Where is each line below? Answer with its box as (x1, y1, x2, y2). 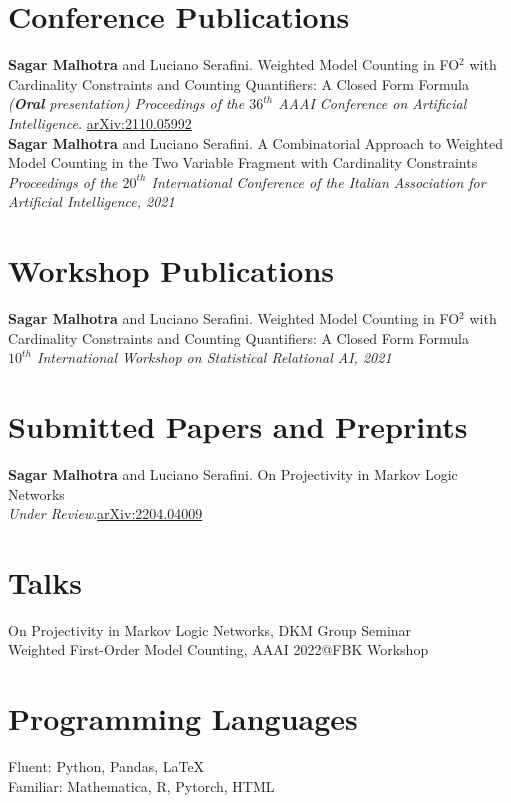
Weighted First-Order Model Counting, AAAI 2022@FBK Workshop (8, 639, 429, 660)
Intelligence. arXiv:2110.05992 (8, 112, 192, 133)
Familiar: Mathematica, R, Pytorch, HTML (8, 775, 275, 796)
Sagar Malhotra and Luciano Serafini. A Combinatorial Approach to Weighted (8, 132, 503, 153)
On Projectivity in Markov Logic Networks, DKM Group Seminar (8, 619, 412, 640)
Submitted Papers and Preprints (8, 405, 468, 446)
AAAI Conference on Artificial (278, 93, 467, 114)
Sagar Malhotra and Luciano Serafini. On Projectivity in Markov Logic (8, 463, 458, 484)
